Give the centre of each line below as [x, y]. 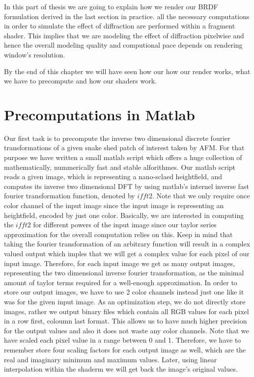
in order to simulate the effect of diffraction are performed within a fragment [120, 26]
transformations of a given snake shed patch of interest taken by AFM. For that [124, 148]
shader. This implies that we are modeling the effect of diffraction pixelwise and [124, 35]
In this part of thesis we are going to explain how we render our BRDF [111, 6]
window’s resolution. [35, 54]
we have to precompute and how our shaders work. [81, 81]
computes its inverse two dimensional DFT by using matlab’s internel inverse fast [127, 186]
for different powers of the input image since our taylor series [125, 225]
